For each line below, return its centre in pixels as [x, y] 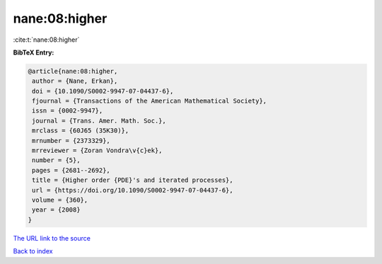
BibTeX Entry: [34, 52]
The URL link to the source [52, 238]
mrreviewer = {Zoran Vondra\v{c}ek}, [97, 151]
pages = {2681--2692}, [71, 170]
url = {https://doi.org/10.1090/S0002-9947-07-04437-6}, [133, 190]
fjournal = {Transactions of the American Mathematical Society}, [150, 101]
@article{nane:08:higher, [73, 71]
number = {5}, [56, 160]
